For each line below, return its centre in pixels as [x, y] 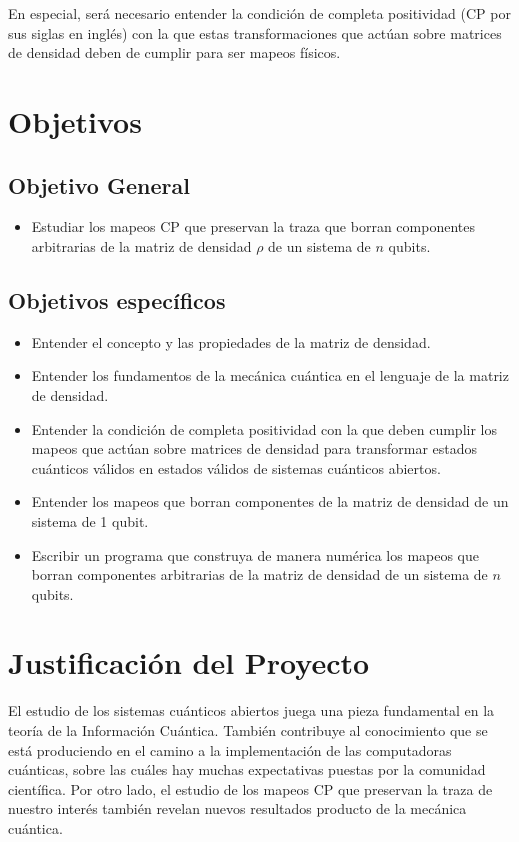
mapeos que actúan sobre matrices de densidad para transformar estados [254, 448]
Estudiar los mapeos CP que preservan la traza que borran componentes [253, 226]
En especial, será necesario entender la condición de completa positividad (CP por [259, 13]
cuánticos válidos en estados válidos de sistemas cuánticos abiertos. [236, 467]
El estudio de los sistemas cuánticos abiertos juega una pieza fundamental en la [251, 710]
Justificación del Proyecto [189, 662]
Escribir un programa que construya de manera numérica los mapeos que [255, 554]
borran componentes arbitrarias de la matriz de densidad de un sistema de [259, 574]
